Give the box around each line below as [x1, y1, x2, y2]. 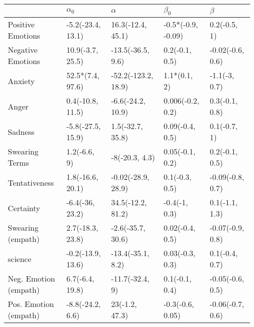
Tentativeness [8, 176, 54, 188]
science [8, 253, 32, 264]
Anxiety [8, 75, 35, 87]
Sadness [8, 126, 35, 137]
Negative [8, 44, 38, 56]
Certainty [8, 202, 41, 214]
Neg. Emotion [8, 273, 55, 284]
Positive [8, 19, 35, 30]
